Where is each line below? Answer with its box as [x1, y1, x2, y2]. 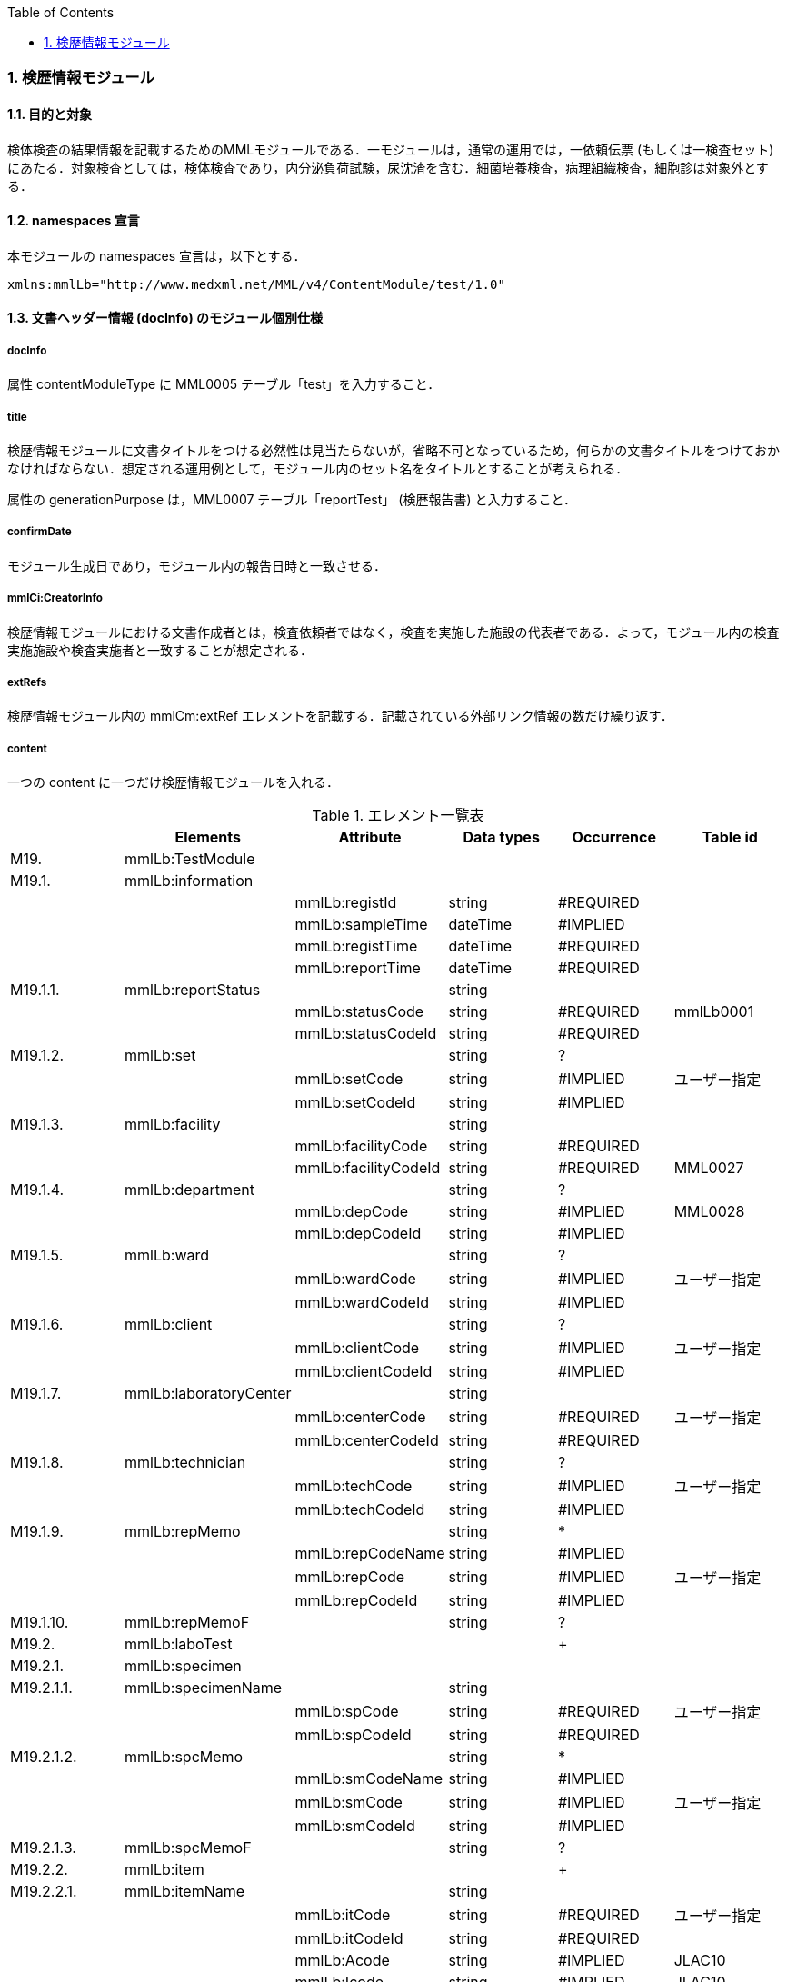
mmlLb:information [125, 871, 254, 891]
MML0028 [673, 1202, 745, 1221]
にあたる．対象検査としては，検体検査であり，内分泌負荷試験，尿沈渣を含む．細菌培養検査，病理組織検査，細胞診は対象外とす [7, 159, 769, 175]
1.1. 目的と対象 [7, 105, 93, 122]
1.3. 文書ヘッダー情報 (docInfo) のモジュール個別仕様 [7, 310, 324, 326]
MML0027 [673, 1159, 744, 1178]
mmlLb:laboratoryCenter [125, 1384, 292, 1403]
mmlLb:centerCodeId [294, 1431, 439, 1450]
